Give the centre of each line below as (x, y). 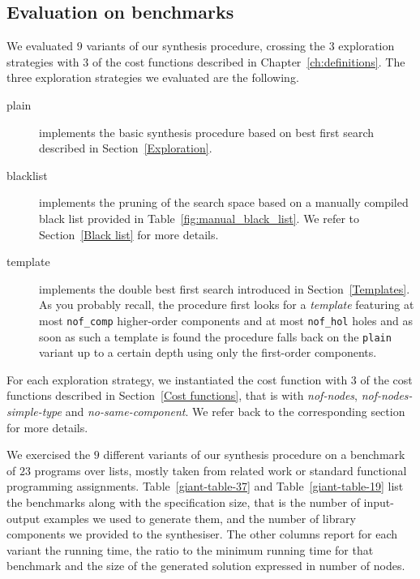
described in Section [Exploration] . (126, 148)
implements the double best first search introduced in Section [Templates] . (225, 288)
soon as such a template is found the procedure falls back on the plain (215, 336)
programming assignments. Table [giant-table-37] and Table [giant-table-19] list (205, 486)
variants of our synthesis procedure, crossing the (206, 46)
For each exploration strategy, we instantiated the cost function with (177, 379)
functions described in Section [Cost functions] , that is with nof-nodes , (182, 395)
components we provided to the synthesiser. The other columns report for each (202, 534)
